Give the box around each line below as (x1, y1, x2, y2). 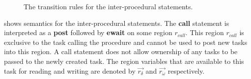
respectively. (167, 65, 205, 76)
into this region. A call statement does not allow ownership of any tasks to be (4, 46, 238, 57)
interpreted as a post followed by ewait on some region (4, 27, 172, 38)
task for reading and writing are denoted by (4, 65, 136, 76)
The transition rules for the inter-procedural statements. (24, 1, 193, 11)
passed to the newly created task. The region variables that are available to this (4, 56, 244, 66)
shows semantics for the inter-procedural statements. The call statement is (4, 18, 229, 28)
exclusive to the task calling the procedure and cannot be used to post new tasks (4, 37, 248, 47)
